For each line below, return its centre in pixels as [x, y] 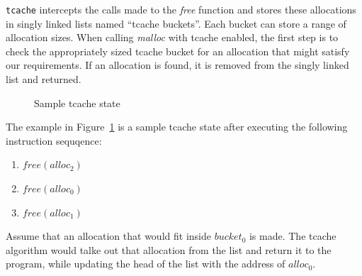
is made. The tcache [293, 236]
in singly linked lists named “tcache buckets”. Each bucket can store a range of [176, 23]
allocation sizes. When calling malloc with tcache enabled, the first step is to [172, 37]
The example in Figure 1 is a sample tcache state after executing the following [177, 127]
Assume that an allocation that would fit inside [108, 236]
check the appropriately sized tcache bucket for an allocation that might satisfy [178, 51]
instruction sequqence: [54, 140]
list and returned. [44, 79]
